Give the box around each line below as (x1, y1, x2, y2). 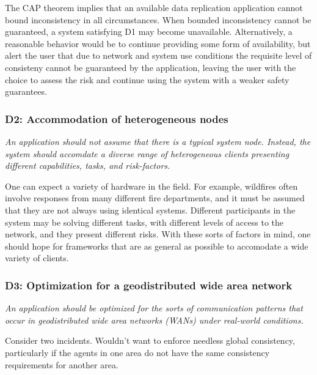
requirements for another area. (5, 358, 118, 371)
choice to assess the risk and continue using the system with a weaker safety (5, 73, 290, 86)
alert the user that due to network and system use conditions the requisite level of (5, 49, 312, 62)
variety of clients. (5, 251, 69, 264)
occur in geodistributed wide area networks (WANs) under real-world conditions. (5, 313, 304, 326)
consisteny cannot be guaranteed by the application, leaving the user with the (5, 61, 296, 73)
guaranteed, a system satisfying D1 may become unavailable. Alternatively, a (5, 25, 293, 38)
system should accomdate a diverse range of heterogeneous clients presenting (5, 147, 290, 160)
